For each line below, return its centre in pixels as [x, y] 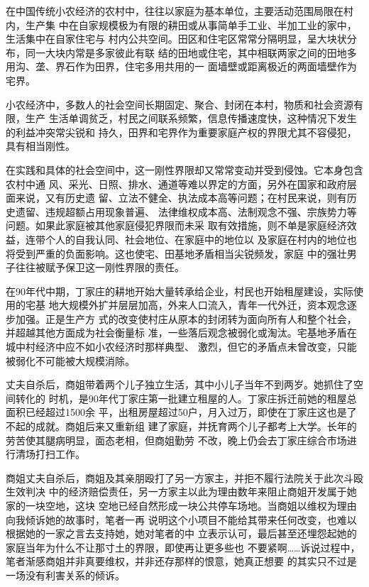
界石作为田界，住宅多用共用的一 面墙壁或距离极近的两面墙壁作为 [206, 66]
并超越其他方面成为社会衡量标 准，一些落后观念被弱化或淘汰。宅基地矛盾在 [181, 333]
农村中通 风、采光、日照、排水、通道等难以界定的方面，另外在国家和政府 [176, 183]
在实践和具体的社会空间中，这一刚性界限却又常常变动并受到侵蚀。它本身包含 [184, 169]
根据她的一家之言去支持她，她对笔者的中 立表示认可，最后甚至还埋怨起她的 [181, 533]
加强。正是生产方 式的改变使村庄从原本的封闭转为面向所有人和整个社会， [186, 318]
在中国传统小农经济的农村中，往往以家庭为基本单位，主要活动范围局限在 [175, 11]
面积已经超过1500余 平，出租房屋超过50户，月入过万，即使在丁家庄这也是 [176, 412]
